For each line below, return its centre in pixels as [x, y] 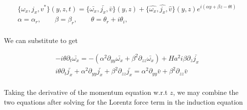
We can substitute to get [41, 40]
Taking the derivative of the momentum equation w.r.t [86, 92]
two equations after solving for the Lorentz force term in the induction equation [123, 101]
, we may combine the [206, 92]
